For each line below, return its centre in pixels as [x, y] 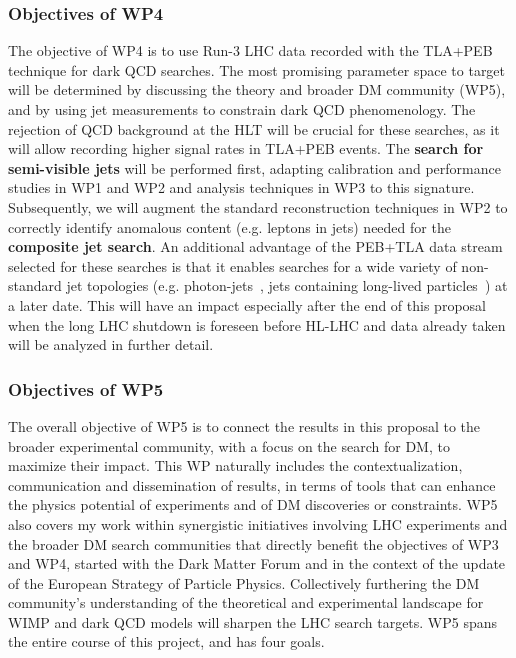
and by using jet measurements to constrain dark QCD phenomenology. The [242, 109]
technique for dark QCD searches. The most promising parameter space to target [257, 69]
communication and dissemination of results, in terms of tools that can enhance [252, 484]
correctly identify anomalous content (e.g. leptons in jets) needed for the [229, 226]
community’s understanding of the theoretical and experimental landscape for [246, 602]
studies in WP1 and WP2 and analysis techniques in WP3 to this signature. [241, 187]
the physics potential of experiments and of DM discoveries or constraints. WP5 [253, 504]
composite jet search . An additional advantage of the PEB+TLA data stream [255, 246]
